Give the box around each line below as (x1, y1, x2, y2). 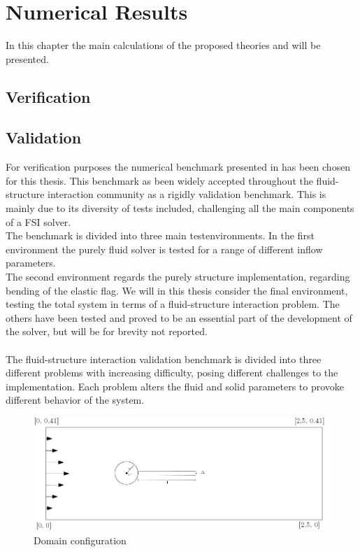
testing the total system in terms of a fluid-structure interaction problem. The (6, 297, 340, 311)
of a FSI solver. (6, 214, 71, 229)
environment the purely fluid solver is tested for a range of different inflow (6, 241, 323, 256)
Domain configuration (34, 532, 127, 547)
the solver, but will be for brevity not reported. (6, 324, 208, 339)
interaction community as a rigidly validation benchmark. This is (48, 187, 326, 201)
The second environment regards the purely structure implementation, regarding (6, 269, 350, 284)
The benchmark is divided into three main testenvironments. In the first (6, 228, 315, 243)
